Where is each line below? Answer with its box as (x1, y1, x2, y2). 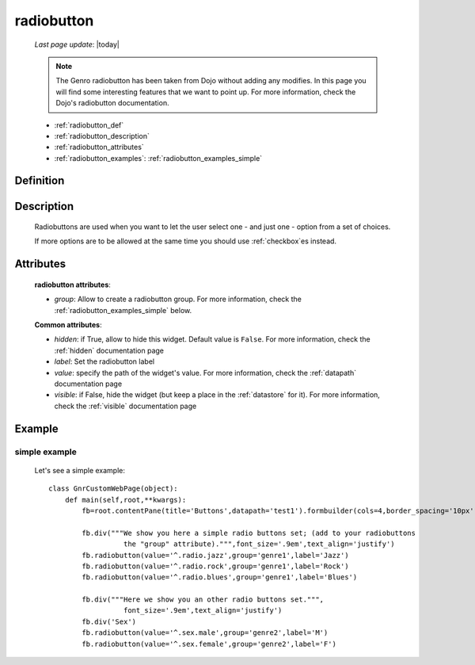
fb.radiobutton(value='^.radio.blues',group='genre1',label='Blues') (82, 573, 358, 582)
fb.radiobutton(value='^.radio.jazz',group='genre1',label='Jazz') (82, 551, 349, 560)
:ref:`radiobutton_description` (54, 131, 150, 140)
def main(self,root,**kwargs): (64, 495, 187, 504)
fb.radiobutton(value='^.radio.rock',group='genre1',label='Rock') (82, 561, 349, 571)
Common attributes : (34, 320, 102, 330)
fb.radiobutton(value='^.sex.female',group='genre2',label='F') (82, 639, 336, 648)
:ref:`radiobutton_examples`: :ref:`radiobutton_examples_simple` (54, 153, 263, 162)
